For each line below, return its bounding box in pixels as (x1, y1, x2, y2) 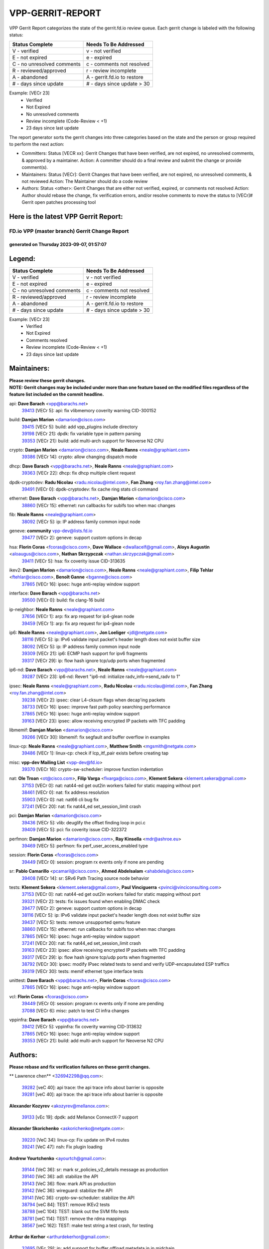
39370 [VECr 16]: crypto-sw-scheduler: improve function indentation (21, 766, 163, 772)
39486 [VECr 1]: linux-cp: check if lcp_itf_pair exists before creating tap (21, 750, 169, 756)
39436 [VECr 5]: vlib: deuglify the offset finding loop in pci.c (21, 819, 146, 825)
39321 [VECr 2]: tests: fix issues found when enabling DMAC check (21, 898, 160, 904)
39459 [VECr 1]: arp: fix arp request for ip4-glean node (21, 620, 135, 626)
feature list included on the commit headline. (9, 391, 104, 397)
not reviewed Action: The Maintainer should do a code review (21, 178, 148, 184)
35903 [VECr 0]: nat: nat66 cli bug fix (21, 796, 99, 802)
